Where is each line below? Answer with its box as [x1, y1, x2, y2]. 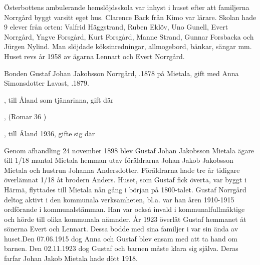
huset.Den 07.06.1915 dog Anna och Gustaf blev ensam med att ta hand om [4, 233, 238, 243]
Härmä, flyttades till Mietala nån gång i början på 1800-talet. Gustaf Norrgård [4, 184, 246, 194]
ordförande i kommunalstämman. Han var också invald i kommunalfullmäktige [4, 204, 245, 214]
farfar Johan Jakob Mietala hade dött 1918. [4, 253, 138, 263]
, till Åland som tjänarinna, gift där [4, 94, 114, 105]
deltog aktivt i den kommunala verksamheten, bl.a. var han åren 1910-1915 [4, 194, 234, 204]
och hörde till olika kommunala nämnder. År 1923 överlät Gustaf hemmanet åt [4, 213, 246, 224]
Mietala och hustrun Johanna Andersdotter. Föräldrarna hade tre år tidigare [4, 164, 240, 175]
